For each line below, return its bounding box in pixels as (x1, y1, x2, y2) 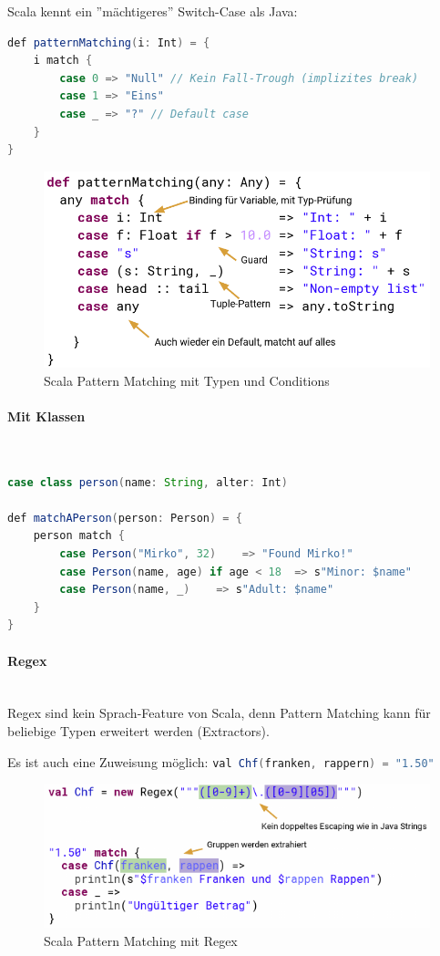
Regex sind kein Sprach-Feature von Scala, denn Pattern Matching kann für (7, 703, 431, 722)
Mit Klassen (7, 406, 86, 425)
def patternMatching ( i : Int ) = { (7, 36, 210, 49)
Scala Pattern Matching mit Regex (44, 930, 238, 950)
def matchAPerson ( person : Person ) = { (7, 511, 242, 525)
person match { (33, 529, 125, 543)
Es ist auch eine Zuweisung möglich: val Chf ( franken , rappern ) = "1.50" (7, 752, 435, 771)
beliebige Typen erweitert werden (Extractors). (7, 721, 270, 740)
